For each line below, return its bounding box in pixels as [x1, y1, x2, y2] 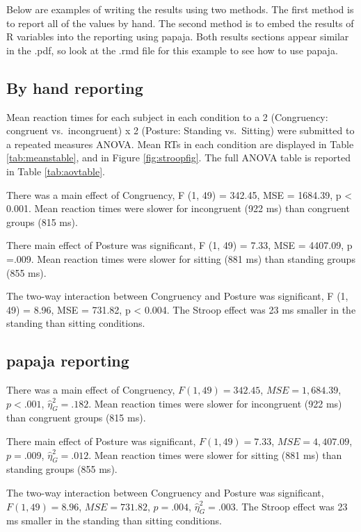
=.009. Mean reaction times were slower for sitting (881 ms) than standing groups [6, 251, 355, 266]
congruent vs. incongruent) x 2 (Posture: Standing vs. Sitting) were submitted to [6, 123, 355, 138]
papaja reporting [6, 350, 129, 371]
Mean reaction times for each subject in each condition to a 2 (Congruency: [6, 109, 328, 124]
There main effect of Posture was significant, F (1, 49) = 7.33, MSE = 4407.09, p [6, 238, 353, 252]
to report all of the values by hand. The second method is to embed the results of [6, 15, 354, 30]
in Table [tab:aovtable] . [6, 163, 105, 178]
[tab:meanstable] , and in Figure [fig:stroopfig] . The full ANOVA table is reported [6, 150, 351, 165]
